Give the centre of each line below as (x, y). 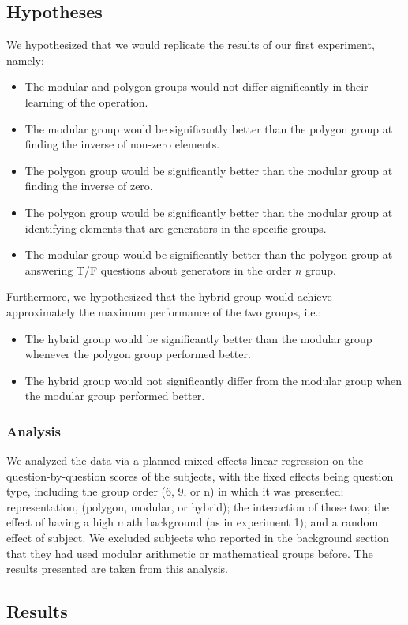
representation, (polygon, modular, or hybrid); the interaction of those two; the (198, 506)
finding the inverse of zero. (89, 186)
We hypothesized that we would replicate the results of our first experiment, (191, 45)
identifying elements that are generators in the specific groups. (176, 228)
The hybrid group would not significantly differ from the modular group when (213, 380)
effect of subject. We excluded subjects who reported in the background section (198, 538)
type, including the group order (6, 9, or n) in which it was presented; (175, 491)
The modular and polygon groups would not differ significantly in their (197, 86)
